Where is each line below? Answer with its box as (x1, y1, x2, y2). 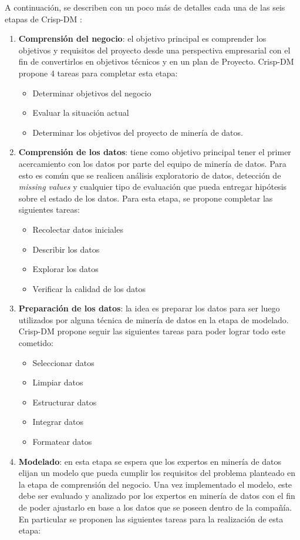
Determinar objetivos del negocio (32, 86, 151, 99)
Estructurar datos (32, 395, 97, 408)
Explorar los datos (32, 263, 99, 275)
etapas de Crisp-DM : (5, 12, 82, 25)
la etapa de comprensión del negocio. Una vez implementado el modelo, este (18, 478, 292, 490)
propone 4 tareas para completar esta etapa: (18, 66, 178, 79)
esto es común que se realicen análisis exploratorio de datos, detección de (18, 169, 281, 181)
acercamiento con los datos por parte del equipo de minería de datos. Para (18, 157, 286, 169)
